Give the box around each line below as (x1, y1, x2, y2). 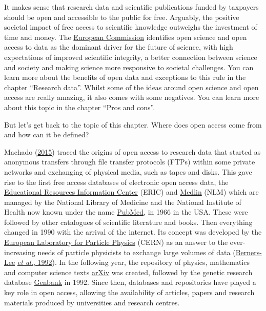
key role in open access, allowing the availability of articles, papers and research (4, 287, 255, 298)
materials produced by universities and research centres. (4, 297, 180, 307)
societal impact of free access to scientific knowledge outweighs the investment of (4, 22, 257, 32)
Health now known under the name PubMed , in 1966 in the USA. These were (4, 206, 248, 217)
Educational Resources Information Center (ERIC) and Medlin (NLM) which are (4, 186, 259, 197)
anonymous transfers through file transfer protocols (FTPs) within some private (4, 156, 255, 167)
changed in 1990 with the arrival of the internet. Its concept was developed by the (4, 226, 262, 237)
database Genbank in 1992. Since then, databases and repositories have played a (4, 277, 256, 287)
